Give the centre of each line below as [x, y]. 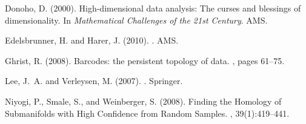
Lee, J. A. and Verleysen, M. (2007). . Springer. [94, 81]
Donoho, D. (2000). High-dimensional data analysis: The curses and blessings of [153, 8]
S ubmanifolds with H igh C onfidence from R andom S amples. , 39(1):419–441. [147, 113]
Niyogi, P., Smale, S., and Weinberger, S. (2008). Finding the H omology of [143, 101]
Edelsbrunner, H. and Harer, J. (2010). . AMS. [92, 40]
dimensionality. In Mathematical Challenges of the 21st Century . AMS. [136, 20]
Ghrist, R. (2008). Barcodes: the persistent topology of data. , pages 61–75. [145, 60]
